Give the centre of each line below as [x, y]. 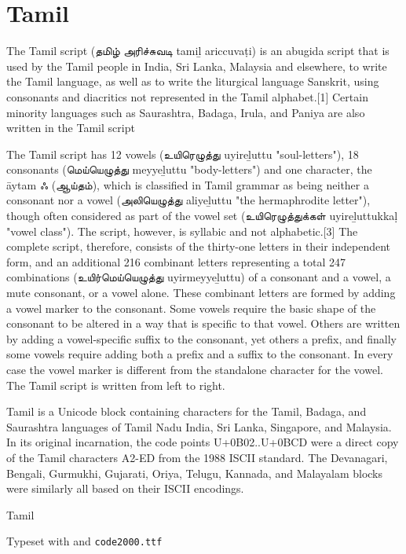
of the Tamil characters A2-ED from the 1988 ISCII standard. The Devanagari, [197, 457]
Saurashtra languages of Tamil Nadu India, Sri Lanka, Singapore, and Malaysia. [199, 426]
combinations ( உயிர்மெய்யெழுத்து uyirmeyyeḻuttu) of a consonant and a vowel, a [199, 277]
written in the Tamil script [71, 128]
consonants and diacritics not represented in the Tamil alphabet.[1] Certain [187, 96]
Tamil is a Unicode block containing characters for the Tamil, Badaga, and [187, 411]
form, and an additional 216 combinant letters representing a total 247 [176, 261]
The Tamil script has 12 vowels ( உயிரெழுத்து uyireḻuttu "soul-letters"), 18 [183, 154]
